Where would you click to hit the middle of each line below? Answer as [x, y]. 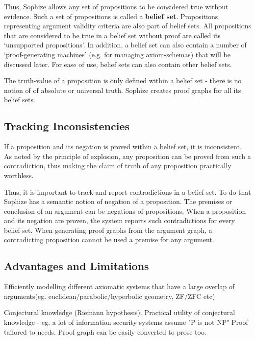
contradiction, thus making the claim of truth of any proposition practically [118, 166]
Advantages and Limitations [76, 266]
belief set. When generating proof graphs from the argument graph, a [108, 230]
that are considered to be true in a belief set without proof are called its [112, 35]
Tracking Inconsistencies [67, 126]
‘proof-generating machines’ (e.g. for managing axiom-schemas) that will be [117, 54]
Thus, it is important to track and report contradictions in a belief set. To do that [127, 192]
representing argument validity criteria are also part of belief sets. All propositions [128, 26]
